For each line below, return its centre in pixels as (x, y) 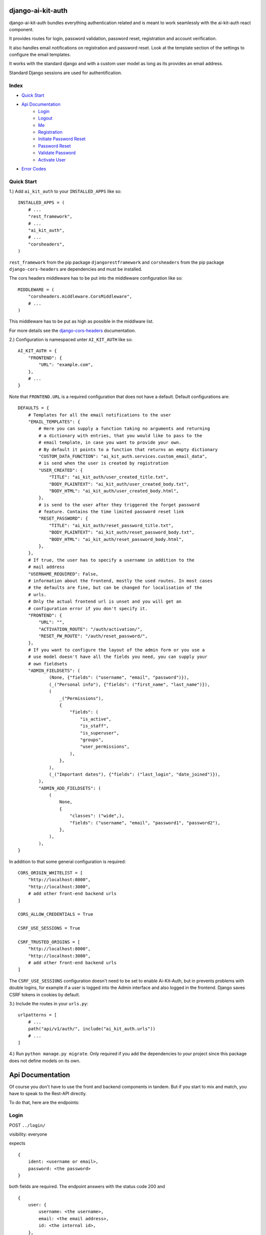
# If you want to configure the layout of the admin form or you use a (116, 650)
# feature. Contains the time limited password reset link (111, 512)
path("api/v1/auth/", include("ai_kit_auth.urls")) (92, 1029)
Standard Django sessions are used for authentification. (66, 73)
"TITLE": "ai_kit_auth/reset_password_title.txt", (111, 525)
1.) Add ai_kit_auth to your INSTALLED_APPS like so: (65, 191)
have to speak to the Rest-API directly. (48, 1094)
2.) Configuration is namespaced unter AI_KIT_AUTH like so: (71, 340)
